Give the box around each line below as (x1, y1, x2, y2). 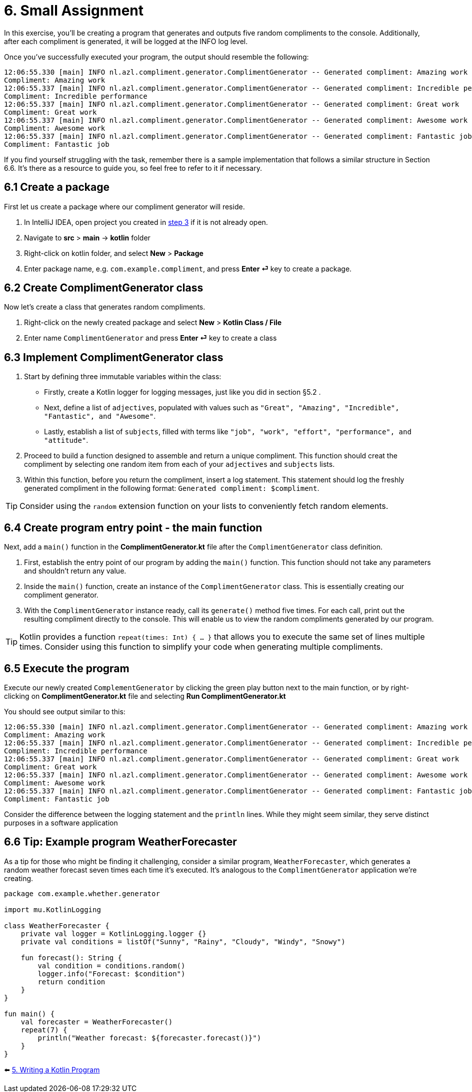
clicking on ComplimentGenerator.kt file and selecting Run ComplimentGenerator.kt (4, 691, 286, 700)
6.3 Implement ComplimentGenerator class (4, 351, 223, 364)
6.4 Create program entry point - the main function (4, 521, 262, 534)
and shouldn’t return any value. (24, 567, 126, 576)
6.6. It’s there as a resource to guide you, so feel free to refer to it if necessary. (4, 163, 262, 172)
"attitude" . (44, 436, 88, 445)
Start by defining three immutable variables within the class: (24, 372, 221, 381)
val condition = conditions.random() (37, 961, 185, 970)
